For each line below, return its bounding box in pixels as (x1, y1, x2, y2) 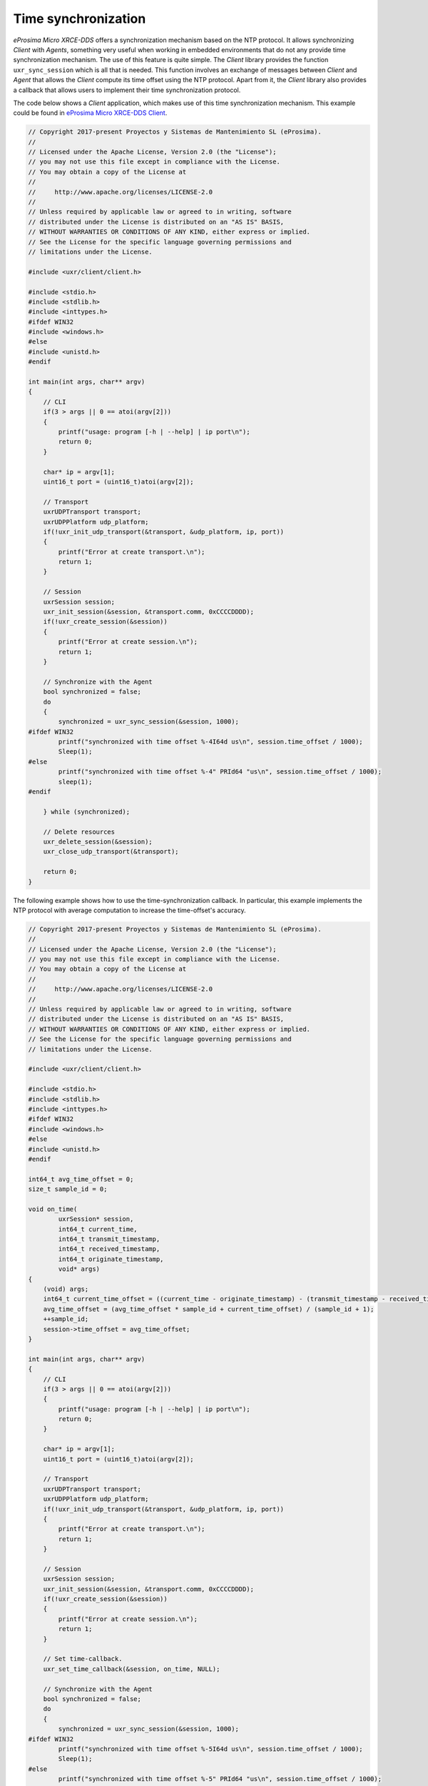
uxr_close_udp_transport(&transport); (43, 847, 179, 856)
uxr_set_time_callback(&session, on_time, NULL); (43, 1665, 220, 1673)
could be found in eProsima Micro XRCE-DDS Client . (13, 109, 168, 117)
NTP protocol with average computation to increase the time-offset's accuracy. (13, 906, 246, 914)
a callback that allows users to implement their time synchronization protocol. (13, 86, 241, 94)
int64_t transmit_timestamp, (58, 1235, 160, 1243)
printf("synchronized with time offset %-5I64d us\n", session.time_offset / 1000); (58, 1745, 363, 1753)
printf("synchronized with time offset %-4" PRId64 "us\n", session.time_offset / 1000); (58, 768, 382, 776)
